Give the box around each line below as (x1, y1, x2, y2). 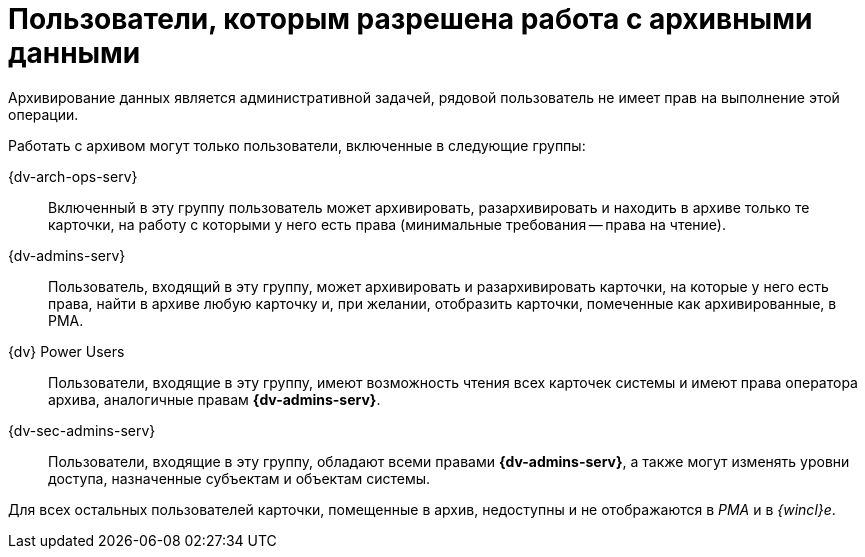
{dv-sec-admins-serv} (8, 421, 156, 439)
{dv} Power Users (8, 342, 125, 360)
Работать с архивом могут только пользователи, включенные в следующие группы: (8, 136, 586, 154)
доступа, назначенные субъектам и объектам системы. (48, 469, 431, 487)
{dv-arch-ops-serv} (8, 167, 138, 185)
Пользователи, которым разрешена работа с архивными (8, 2, 813, 36)
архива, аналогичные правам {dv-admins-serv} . (48, 390, 381, 408)
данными (8, 36, 141, 70)
